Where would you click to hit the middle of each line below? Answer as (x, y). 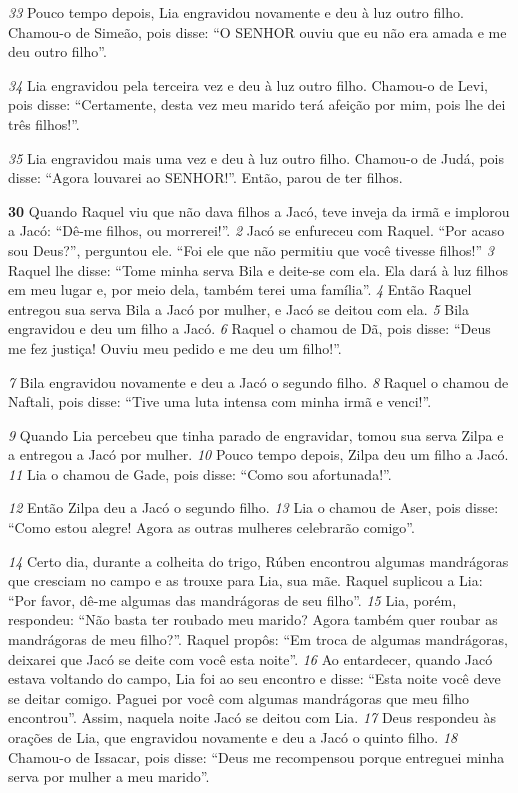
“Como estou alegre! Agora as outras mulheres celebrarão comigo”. (211, 527)
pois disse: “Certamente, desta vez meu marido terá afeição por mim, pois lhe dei (257, 104)
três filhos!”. (44, 123)
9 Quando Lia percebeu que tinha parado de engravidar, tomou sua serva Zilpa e (256, 434)
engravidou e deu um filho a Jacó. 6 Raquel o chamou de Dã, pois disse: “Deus (249, 328)
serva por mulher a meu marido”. (109, 776)
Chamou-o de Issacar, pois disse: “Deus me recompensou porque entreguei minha (256, 756)
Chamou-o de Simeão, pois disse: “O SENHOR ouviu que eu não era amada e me (257, 31)
